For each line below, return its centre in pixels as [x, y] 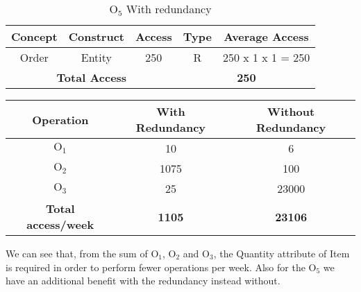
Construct [96, 36]
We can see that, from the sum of [77, 253]
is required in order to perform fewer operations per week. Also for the [156, 267]
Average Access [266, 36]
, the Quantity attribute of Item [282, 253]
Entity [96, 57]
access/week [60, 224]
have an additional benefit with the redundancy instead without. [143, 281]
